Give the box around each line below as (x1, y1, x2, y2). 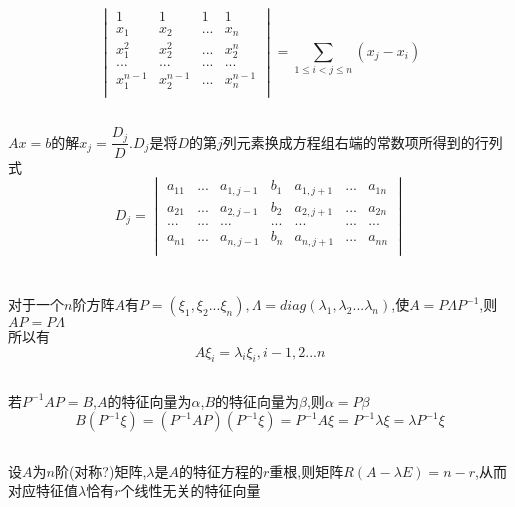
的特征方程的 (178, 460, 263, 481)
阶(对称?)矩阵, (54, 460, 147, 481)
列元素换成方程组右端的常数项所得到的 (222, 131, 475, 152)
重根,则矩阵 (269, 460, 344, 481)
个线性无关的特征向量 (120, 480, 261, 501)
